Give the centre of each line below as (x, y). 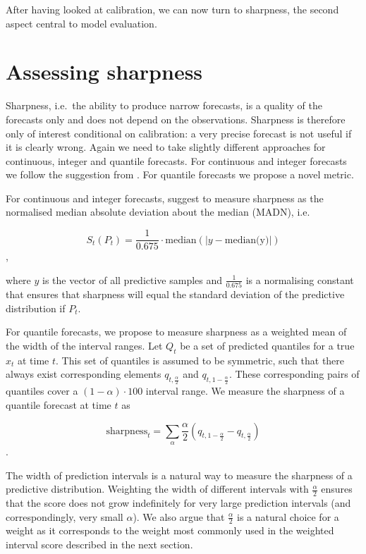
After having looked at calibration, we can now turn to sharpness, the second (172, 9)
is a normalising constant (300, 279)
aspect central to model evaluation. (81, 23)
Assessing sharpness (104, 72)
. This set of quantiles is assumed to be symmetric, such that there (200, 360)
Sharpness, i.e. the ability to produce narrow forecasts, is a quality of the (164, 105)
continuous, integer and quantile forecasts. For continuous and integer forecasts (176, 160)
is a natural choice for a (288, 516)
